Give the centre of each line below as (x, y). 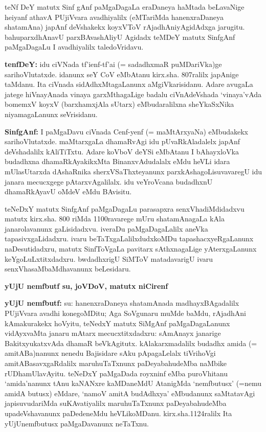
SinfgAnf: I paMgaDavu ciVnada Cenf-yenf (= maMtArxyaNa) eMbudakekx (126, 131)
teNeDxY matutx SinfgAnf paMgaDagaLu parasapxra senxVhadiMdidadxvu (125, 208)
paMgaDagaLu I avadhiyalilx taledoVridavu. (74, 47)
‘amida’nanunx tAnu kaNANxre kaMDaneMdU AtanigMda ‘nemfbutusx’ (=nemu (133, 383)
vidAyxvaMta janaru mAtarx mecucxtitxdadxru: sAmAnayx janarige (113, 333)
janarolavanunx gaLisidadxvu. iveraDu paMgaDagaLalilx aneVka (106, 228)
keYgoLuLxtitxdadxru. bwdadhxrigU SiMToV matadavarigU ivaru (109, 258)
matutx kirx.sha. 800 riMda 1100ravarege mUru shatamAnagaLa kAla (115, 219)
